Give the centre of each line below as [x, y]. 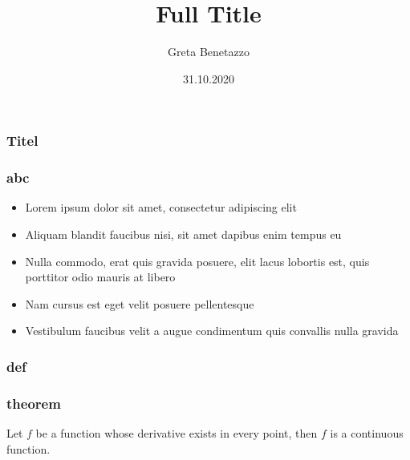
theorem [34, 403]
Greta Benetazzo [209, 52]
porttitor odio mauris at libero [100, 277]
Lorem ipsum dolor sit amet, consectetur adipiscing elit [161, 207]
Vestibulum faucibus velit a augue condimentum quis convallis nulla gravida [212, 331]
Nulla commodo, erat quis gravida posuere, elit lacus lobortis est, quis [197, 261]
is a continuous [367, 433]
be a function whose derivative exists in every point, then [177, 433]
